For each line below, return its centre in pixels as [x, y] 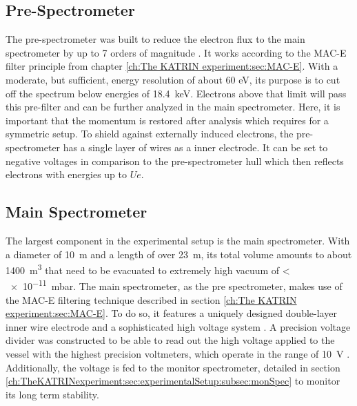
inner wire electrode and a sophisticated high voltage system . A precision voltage [178, 326]
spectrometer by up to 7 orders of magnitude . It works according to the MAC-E [176, 52]
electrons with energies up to [66, 174]
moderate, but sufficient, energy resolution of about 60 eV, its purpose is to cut [173, 79]
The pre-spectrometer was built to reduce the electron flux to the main [155, 39]
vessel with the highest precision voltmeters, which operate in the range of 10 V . [178, 354]
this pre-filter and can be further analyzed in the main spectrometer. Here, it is [173, 107]
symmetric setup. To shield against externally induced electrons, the [150, 134]
